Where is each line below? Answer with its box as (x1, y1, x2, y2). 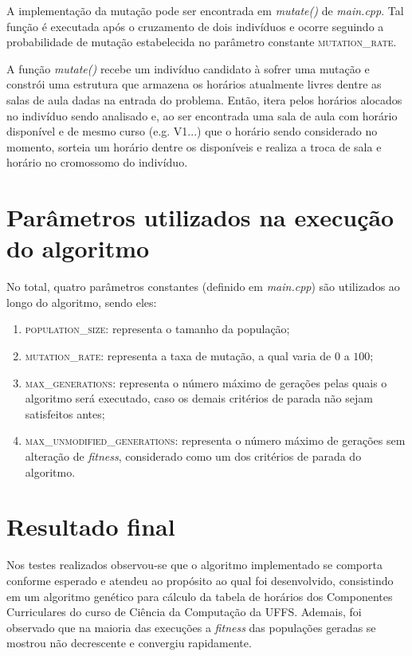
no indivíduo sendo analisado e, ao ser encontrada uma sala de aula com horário (6, 107, 398, 124)
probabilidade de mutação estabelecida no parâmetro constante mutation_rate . (6, 33, 397, 50)
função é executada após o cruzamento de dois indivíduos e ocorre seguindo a (6, 18, 384, 34)
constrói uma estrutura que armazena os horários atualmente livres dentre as (6, 76, 382, 92)
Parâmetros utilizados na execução (6, 201, 394, 234)
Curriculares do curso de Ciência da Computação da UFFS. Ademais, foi (6, 603, 362, 620)
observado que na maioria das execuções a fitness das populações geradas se (6, 619, 376, 635)
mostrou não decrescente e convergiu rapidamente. (6, 634, 252, 651)
